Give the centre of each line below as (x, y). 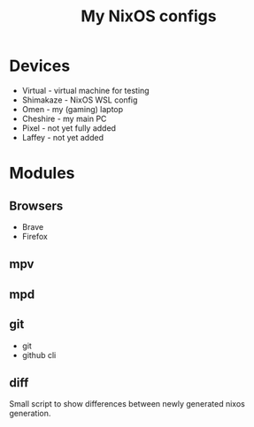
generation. (30, 414)
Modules (42, 173)
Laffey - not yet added (63, 137)
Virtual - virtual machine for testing (85, 90)
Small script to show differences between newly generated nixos (127, 404)
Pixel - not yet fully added (69, 128)
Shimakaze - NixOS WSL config (80, 100)
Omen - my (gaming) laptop (73, 109)
